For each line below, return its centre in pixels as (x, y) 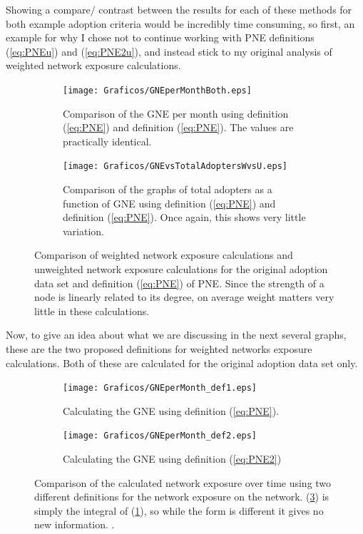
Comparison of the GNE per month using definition (176, 113)
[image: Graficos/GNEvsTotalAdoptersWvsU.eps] (175, 166)
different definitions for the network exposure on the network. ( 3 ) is (182, 497)
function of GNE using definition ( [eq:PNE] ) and (169, 203)
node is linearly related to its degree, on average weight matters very (184, 297)
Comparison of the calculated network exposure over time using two (183, 482)
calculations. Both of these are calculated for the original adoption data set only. (182, 363)
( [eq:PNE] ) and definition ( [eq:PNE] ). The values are (178, 127)
